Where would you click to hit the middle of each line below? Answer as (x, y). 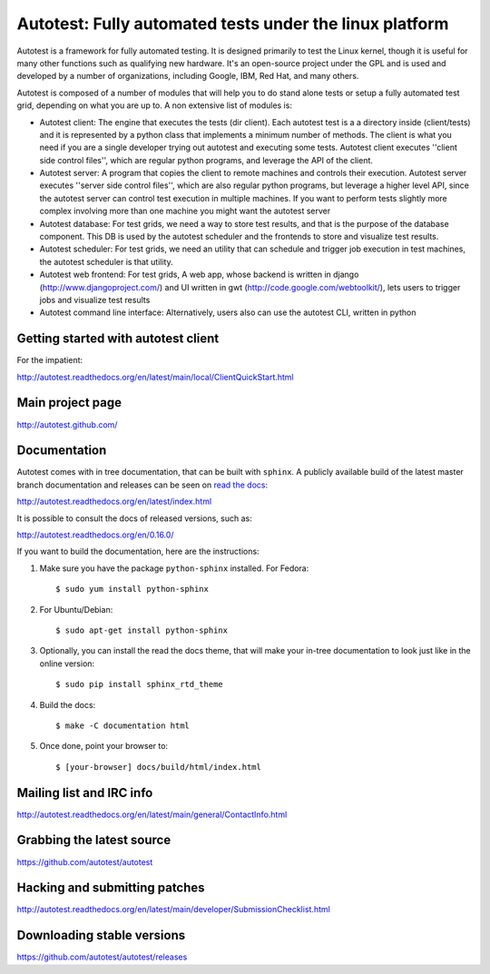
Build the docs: (68, 704)
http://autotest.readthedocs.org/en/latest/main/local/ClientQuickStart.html (155, 377)
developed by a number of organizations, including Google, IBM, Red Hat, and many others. (188, 76)
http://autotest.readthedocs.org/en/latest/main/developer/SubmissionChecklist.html (173, 910)
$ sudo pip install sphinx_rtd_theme (140, 684)
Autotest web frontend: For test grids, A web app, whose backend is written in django (199, 275)
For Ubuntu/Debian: (76, 609)
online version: (67, 664)
